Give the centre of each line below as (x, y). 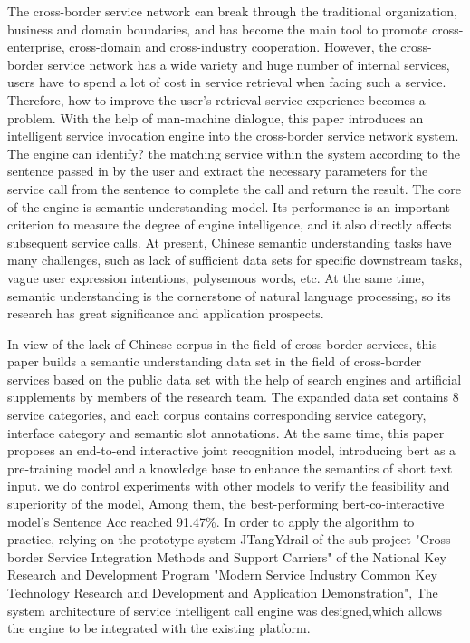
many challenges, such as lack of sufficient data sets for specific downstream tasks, (235, 260)
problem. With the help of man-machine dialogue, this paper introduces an (216, 117)
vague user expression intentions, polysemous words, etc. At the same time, (216, 277)
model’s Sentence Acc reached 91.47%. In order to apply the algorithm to (211, 521)
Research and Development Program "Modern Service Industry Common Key (222, 575)
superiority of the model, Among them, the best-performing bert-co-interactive (226, 504)
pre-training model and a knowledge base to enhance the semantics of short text (230, 468)
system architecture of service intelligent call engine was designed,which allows (225, 610)
